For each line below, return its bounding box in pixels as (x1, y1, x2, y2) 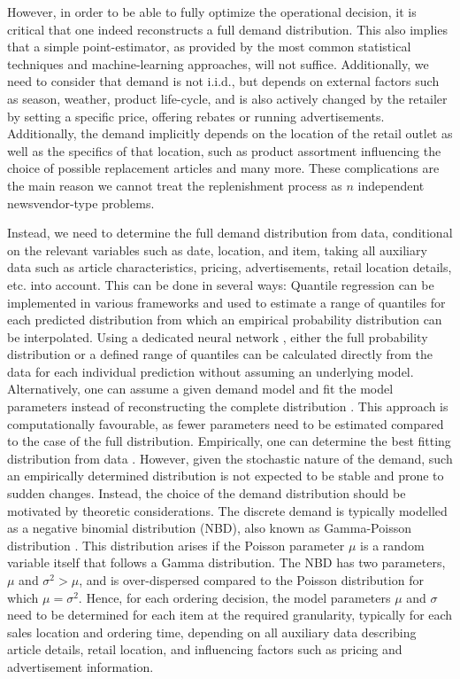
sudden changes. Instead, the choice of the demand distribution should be (7, 484, 406, 503)
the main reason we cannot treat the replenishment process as (7, 176, 342, 194)
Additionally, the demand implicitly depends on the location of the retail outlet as (7, 124, 453, 143)
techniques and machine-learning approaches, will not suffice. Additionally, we (7, 54, 429, 73)
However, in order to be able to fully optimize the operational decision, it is (7, 3, 417, 20)
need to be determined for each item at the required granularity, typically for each (7, 605, 453, 624)
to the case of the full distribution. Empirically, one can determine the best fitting (7, 432, 451, 450)
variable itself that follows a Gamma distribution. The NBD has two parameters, (7, 553, 446, 572)
